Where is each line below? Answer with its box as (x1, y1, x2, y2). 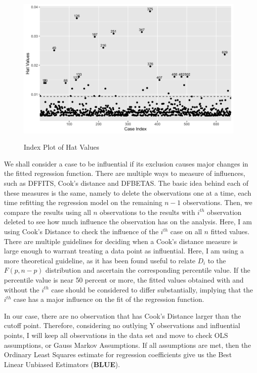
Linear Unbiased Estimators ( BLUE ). (4, 359, 120, 369)
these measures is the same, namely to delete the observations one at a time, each (4, 187, 252, 198)
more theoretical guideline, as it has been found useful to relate (4, 255, 196, 265)
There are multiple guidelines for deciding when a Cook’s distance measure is (4, 236, 238, 246)
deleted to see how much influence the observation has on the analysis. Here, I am (4, 216, 252, 227)
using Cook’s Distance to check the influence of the (4, 226, 159, 237)
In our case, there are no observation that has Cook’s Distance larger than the (4, 310, 241, 321)
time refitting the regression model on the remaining (4, 197, 163, 207)
